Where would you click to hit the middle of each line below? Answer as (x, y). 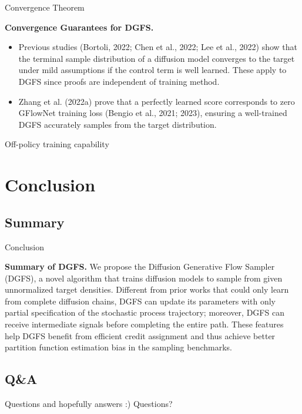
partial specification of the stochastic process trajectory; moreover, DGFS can (145, 312)
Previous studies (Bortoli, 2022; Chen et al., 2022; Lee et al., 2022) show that (158, 47)
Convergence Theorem (45, 7)
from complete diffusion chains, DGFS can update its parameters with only (140, 301)
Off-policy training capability (57, 144)
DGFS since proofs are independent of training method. (119, 81)
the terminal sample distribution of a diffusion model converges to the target (157, 58)
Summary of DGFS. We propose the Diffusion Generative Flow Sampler (140, 266)
